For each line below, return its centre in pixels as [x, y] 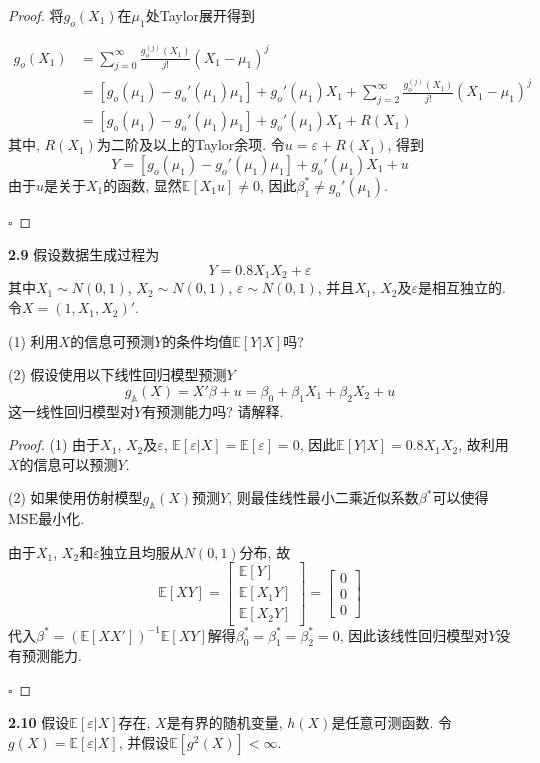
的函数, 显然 [142, 184]
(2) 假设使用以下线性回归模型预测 [117, 374]
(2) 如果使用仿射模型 [75, 497]
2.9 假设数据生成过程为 [84, 254]
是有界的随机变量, [224, 722]
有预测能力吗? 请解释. [213, 410]
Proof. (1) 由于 [54, 444]
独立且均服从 [141, 551]
